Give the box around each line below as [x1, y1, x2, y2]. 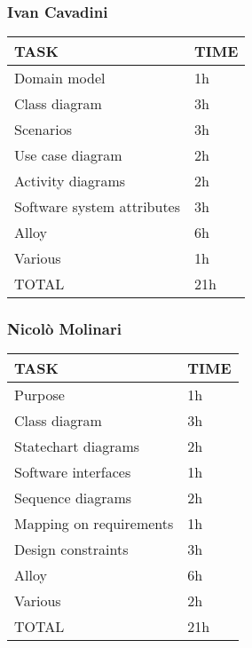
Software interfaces [14, 462, 131, 483]
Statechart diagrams [14, 436, 140, 457]
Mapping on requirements [14, 513, 174, 534]
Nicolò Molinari [7, 318, 122, 340]
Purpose [14, 384, 65, 406]
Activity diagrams [14, 170, 126, 192]
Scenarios [14, 119, 73, 140]
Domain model [14, 67, 106, 89]
